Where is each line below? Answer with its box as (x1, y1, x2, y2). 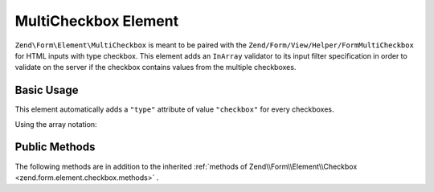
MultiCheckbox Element (14, 12, 179, 30)
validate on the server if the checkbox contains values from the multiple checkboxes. (14, 63, 297, 72)
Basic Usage (14, 84, 79, 97)
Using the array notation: (14, 119, 97, 129)
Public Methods (14, 141, 96, 154)
